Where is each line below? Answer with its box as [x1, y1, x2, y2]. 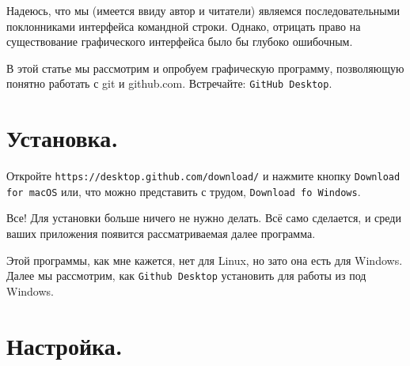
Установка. [6, 122, 119, 154]
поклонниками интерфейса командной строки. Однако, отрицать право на [6, 17, 361, 34]
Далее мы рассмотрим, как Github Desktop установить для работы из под [6, 267, 366, 284]
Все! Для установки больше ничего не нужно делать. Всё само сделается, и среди [6, 209, 401, 226]
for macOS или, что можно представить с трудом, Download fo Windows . [6, 183, 361, 199]
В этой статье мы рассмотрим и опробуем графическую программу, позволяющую [6, 59, 404, 76]
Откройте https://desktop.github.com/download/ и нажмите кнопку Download [6, 168, 401, 184]
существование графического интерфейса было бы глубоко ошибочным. [6, 33, 353, 50]
